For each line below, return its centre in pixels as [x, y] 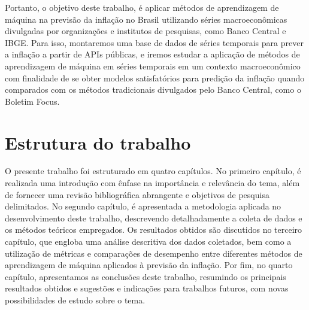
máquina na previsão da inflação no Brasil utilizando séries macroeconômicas [146, 19]
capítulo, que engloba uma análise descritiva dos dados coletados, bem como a [148, 241]
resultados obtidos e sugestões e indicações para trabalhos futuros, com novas [147, 288]
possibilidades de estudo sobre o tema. [75, 300]
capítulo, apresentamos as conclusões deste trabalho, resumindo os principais [146, 276]
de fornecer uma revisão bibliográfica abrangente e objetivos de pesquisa [137, 194]
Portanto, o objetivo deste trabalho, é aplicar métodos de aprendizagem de [142, 7]
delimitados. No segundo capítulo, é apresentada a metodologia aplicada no [143, 206]
